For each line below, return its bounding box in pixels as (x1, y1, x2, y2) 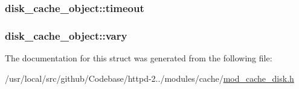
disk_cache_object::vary (5, 28, 127, 43)
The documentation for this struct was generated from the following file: (5, 52, 272, 64)
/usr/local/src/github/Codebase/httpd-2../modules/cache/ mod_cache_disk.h (5, 72, 294, 84)
